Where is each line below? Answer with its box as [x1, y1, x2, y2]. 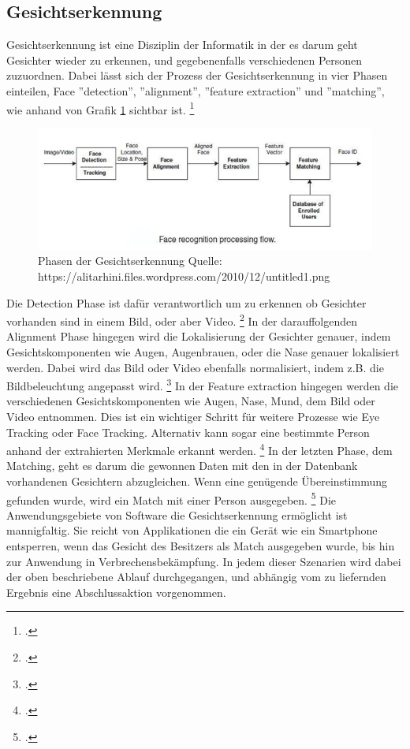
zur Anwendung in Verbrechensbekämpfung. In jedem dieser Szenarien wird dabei [6, 553, 401, 569]
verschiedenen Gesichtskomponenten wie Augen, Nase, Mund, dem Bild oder [6, 393, 375, 409]
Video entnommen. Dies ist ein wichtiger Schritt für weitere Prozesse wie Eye [6, 408, 380, 424]
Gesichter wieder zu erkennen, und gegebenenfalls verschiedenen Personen [6, 51, 363, 68]
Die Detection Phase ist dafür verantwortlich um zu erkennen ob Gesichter [6, 294, 367, 311]
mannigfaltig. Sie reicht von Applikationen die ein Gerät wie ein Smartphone [6, 522, 378, 538]
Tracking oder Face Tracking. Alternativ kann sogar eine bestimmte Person [6, 423, 370, 440]
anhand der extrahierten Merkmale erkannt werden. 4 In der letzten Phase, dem [6, 440, 393, 458]
